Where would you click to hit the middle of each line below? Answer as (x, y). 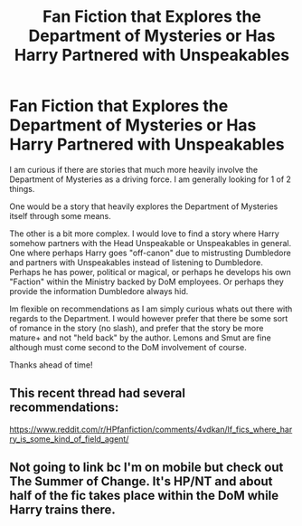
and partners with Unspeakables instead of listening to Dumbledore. (137, 262)
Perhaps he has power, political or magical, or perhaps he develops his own (150, 272)
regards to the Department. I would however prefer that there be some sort (149, 318)
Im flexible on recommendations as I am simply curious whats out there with (151, 309)
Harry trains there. (62, 510)
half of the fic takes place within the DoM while (144, 496)
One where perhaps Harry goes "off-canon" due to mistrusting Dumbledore (150, 253)
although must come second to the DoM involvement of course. (128, 347)
